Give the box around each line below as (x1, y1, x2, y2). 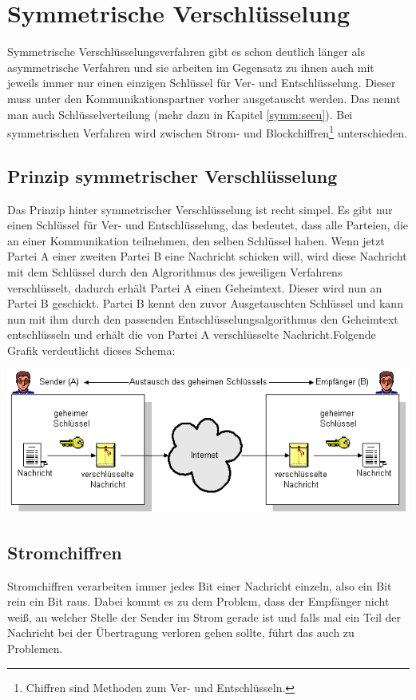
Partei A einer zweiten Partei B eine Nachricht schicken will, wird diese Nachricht (7, 248, 407, 264)
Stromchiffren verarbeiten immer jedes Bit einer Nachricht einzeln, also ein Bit (7, 577, 392, 594)
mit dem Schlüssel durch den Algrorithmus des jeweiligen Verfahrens (7, 263, 343, 280)
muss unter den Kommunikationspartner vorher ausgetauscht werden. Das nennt (7, 89, 401, 106)
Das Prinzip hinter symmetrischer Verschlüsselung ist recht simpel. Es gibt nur (7, 201, 393, 217)
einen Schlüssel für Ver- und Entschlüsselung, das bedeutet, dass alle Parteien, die (7, 217, 409, 233)
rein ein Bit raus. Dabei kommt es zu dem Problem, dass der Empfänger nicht (7, 593, 390, 610)
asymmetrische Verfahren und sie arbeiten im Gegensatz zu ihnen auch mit (7, 58, 374, 75)
